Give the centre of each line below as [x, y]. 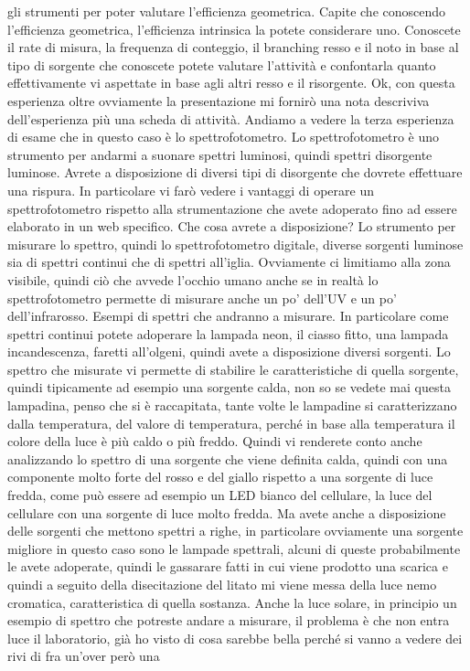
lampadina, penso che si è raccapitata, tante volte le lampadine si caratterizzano [232, 405]
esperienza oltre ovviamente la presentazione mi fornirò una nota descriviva [219, 100]
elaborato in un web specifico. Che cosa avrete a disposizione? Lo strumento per [232, 226]
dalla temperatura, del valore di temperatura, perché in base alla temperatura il [231, 423]
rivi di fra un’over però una [84, 656]
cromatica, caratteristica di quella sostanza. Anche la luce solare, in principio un [232, 602]
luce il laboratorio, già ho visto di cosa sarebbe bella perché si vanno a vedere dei [235, 638]
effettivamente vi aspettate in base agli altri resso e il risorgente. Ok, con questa [231, 83]
